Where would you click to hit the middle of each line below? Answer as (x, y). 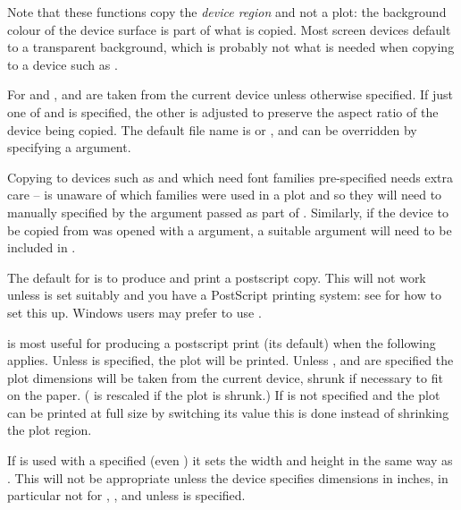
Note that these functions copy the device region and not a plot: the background (227, 12)
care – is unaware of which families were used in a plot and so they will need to (225, 195)
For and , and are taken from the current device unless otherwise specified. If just (230, 94)
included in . (42, 247)
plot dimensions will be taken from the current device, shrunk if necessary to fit (225, 377)
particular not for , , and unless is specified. (126, 495)
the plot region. (50, 430)
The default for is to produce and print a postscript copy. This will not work (217, 277)
